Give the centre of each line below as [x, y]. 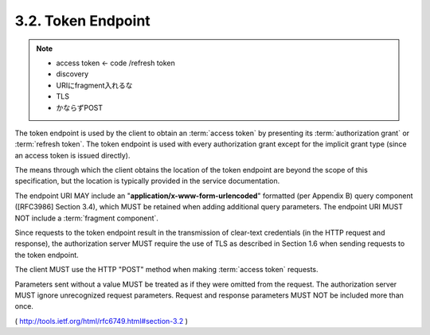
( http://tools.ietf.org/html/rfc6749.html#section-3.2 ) [102, 321]
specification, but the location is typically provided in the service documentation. [147, 181]
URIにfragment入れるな [94, 85]
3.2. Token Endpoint [82, 21]
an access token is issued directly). [72, 155]
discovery [72, 74]
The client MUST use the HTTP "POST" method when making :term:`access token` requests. [166, 270]
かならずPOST [80, 107]
